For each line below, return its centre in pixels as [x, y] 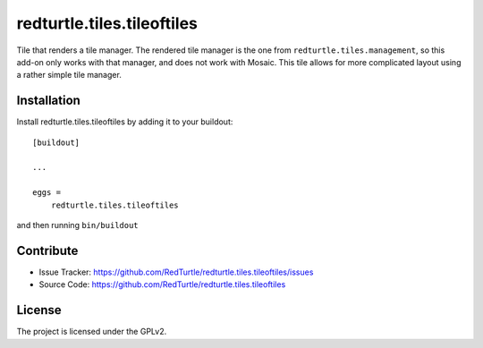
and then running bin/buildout [77, 225]
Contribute [47, 250]
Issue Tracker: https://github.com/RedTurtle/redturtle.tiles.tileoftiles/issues [176, 272]
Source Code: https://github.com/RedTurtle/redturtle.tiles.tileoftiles [162, 284]
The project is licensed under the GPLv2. [92, 332]
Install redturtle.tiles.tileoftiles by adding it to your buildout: [125, 122]
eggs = [47, 193]
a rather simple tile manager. [69, 75]
